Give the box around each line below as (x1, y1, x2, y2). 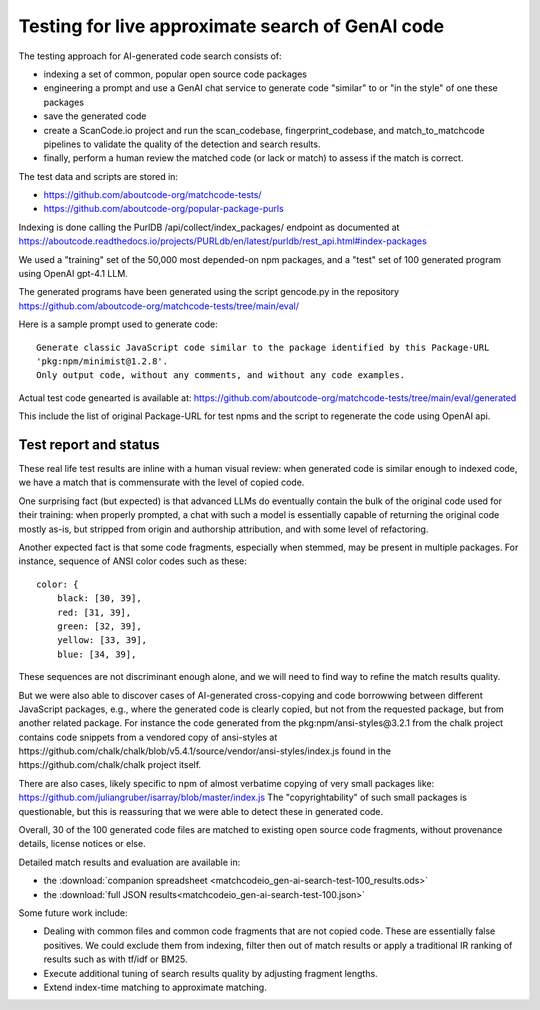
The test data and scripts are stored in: (18, 170, 179, 182)
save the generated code (43, 110, 147, 122)
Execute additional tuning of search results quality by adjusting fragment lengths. (43, 967, 379, 979)
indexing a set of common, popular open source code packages (43, 68, 307, 80)
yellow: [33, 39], (56, 635, 148, 646)
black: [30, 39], (56, 593, 142, 604)
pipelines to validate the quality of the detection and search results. (43, 138, 321, 150)
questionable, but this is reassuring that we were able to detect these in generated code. (18, 805, 384, 817)
